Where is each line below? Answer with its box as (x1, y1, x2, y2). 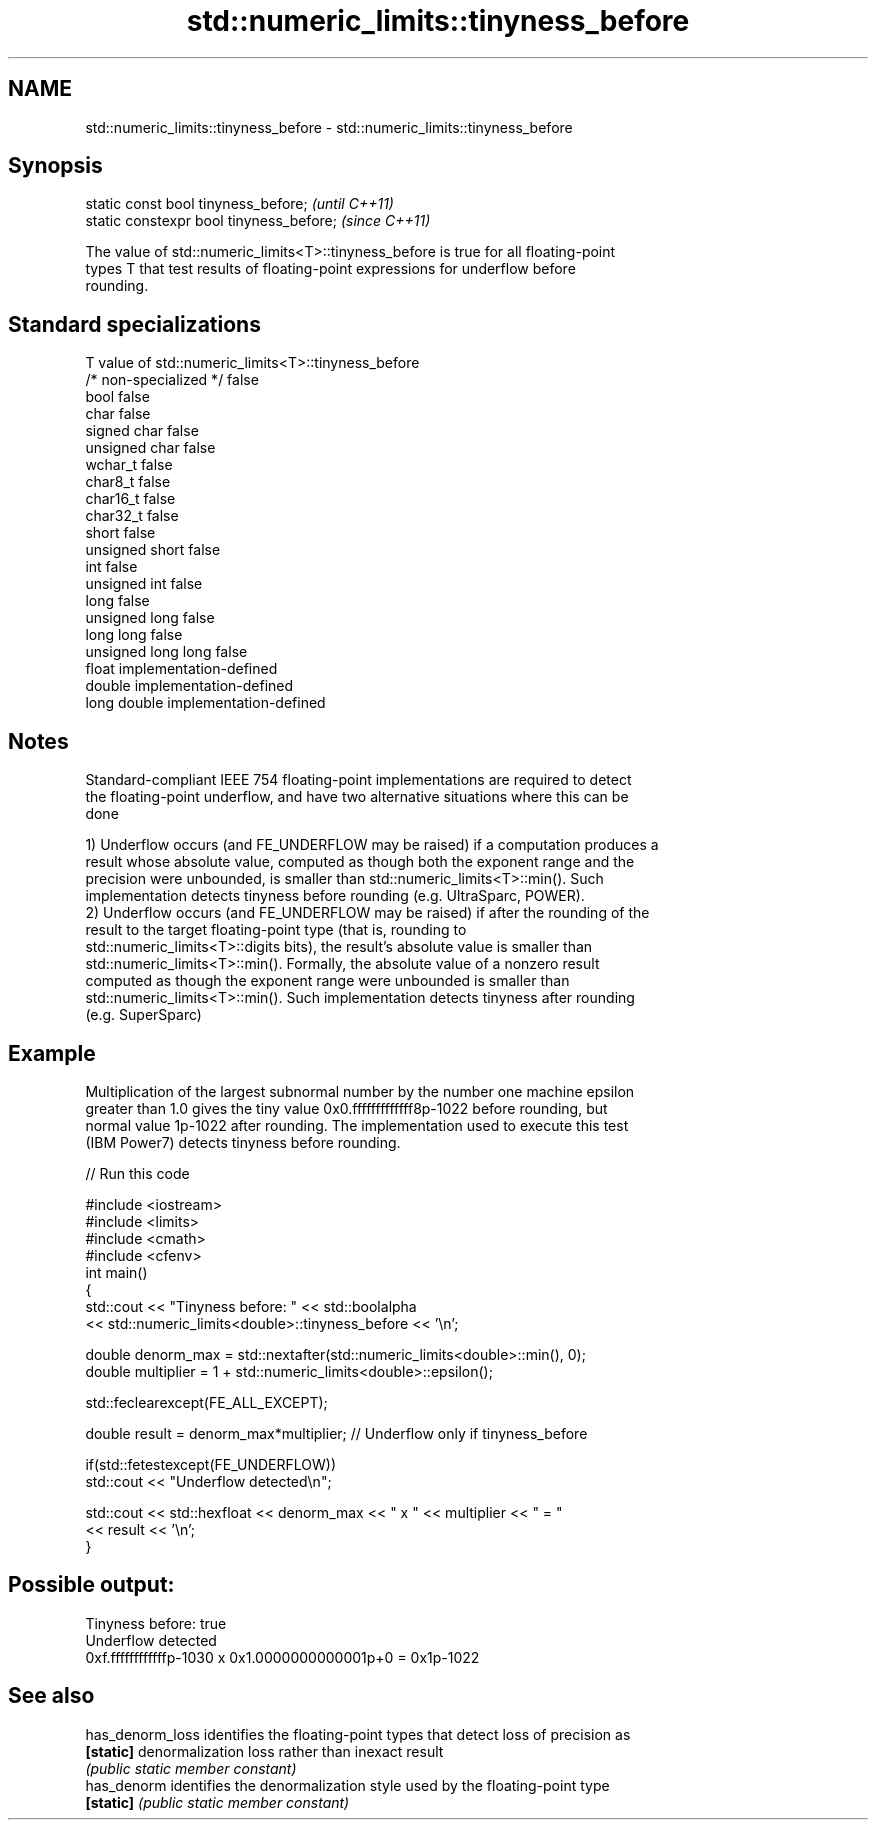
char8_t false (85, 473, 171, 491)
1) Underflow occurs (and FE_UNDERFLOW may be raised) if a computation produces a (85, 836, 659, 854)
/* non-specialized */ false (85, 371, 259, 389)
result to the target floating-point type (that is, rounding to (85, 921, 467, 939)
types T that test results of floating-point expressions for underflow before (85, 260, 576, 278)
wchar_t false (85, 456, 173, 474)
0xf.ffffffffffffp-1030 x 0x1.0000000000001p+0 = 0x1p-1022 (85, 1648, 480, 1666)
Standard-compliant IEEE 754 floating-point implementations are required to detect (85, 771, 632, 789)
